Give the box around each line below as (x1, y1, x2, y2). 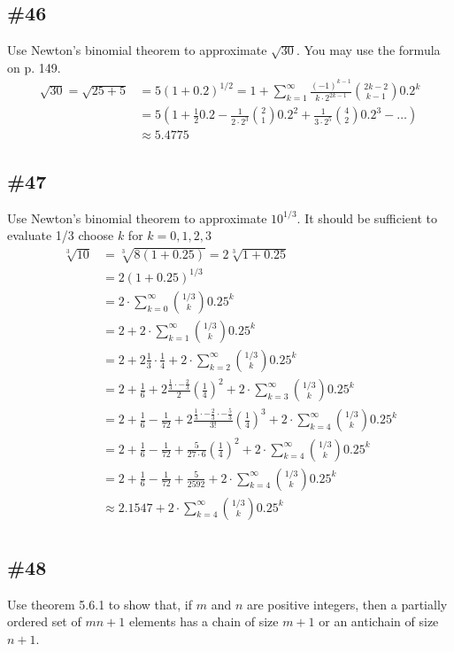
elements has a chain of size (128, 612, 279, 631)
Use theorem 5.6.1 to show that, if (7, 594, 193, 613)
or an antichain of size (319, 612, 439, 631)
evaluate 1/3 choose (7, 226, 114, 244)
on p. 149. (7, 58, 61, 76)
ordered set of (7, 612, 81, 631)
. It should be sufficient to (296, 208, 438, 227)
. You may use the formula (296, 41, 441, 59)
